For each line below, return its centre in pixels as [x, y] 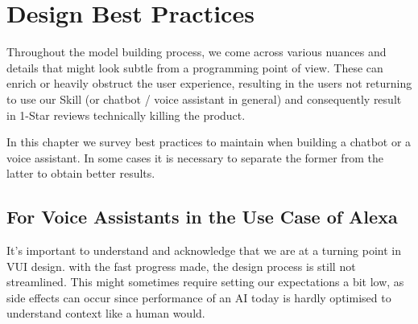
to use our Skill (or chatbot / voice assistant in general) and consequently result [204, 98]
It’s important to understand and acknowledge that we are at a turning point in [204, 250]
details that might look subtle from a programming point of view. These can [195, 67]
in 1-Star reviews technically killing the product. [126, 115]
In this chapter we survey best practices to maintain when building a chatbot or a [209, 142]
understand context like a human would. [106, 313]
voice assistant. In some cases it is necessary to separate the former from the [195, 157]
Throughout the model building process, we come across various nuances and [197, 52]
